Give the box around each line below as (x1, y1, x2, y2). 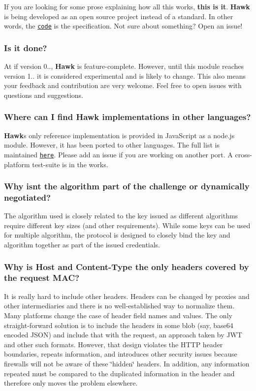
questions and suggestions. (4, 90, 83, 100)
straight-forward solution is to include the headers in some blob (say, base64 (4, 320, 233, 330)
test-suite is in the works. (32, 159, 108, 169)
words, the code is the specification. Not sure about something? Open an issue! (4, 21, 243, 31)
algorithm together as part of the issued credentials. (4, 240, 160, 250)
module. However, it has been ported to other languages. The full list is (4, 140, 220, 150)
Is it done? (4, 41, 47, 54)
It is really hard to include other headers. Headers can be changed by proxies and (4, 291, 250, 301)
